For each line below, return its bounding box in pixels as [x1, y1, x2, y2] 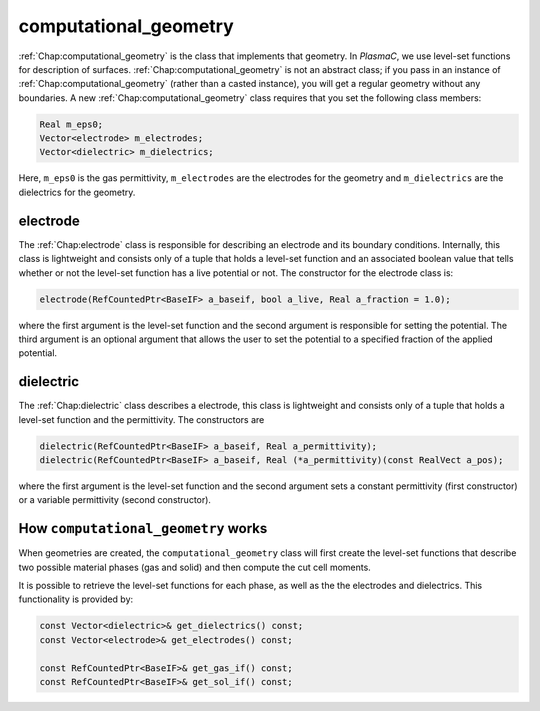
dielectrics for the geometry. [18, 186, 136, 198]
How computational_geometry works [18, 520, 268, 537]
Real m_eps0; [39, 118, 104, 130]
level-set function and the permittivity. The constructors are [18, 413, 265, 425]
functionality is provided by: [18, 593, 134, 605]
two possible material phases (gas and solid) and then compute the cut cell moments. [18, 561, 372, 573]
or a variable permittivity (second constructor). [18, 494, 212, 506]
